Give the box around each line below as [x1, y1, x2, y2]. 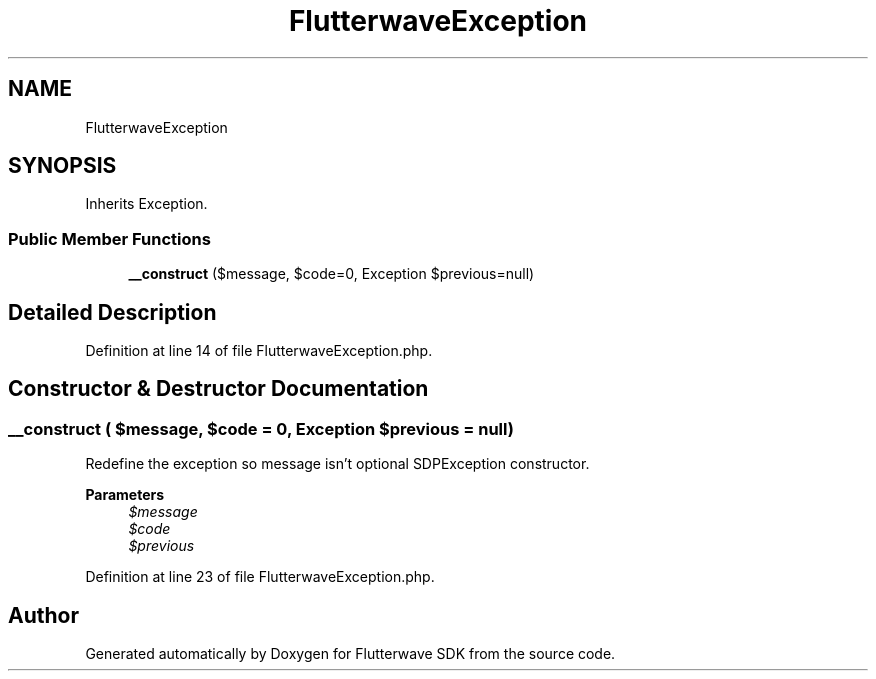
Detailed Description [8, 299, 217, 325]
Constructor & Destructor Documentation [8, 376, 429, 402]
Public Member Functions [8, 228, 211, 249]
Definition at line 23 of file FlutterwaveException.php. [85, 568, 435, 586]
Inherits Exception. [85, 195, 208, 213]
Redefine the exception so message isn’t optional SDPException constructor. [85, 455, 590, 473]
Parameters [85, 486, 165, 504]
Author [8, 602, 79, 628]
